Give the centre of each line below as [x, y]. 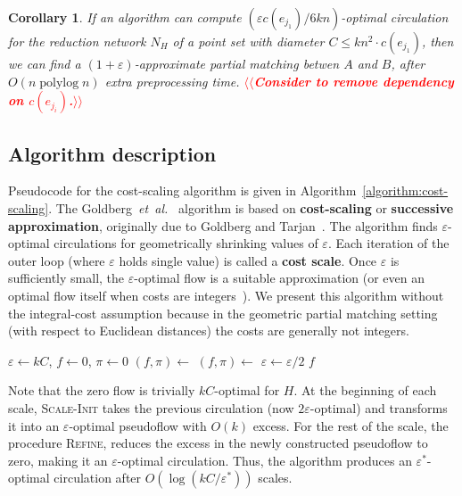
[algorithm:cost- [405, 190]
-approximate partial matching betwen [237, 63]
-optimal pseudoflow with [138, 425]
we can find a [45, 63]
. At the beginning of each [365, 390]
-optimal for [247, 390]
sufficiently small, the [66, 278]
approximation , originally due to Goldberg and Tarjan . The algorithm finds [223, 225]
